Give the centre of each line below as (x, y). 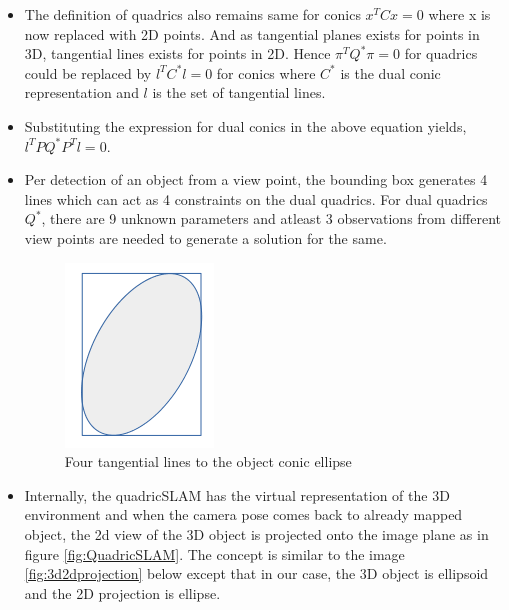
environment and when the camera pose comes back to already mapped (243, 514)
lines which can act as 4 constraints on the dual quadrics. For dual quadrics (256, 198)
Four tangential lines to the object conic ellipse (208, 461)
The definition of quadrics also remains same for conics (192, 14)
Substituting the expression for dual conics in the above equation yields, (245, 125)
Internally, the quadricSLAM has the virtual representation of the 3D (237, 494)
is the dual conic (390, 72)
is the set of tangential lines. (239, 92)
